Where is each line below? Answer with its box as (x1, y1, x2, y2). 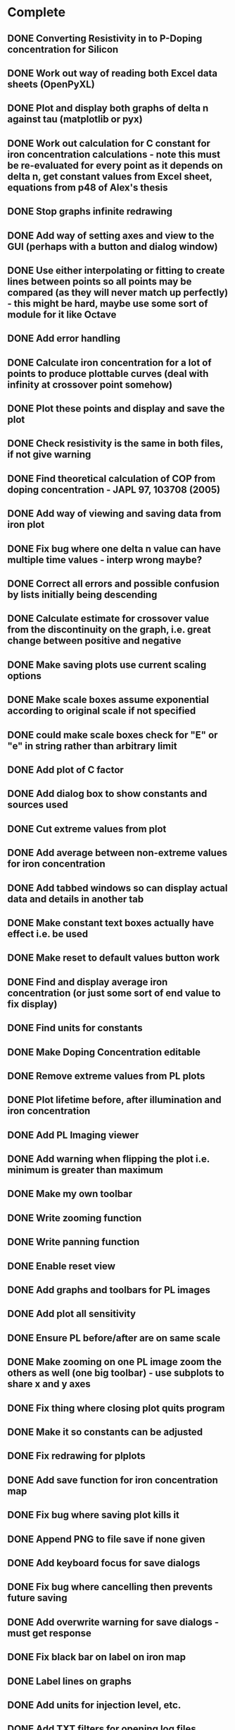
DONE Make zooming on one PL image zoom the (7, 1356, 222, 1368)
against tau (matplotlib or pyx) (7, 114, 143, 126)
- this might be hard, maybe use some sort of (7, 297, 209, 309)
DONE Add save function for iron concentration (7, 1474, 218, 1486)
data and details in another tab (7, 893, 144, 905)
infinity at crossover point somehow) (7, 378, 173, 390)
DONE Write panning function (7, 1236, 140, 1248)
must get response (7, 1627, 91, 1639)
